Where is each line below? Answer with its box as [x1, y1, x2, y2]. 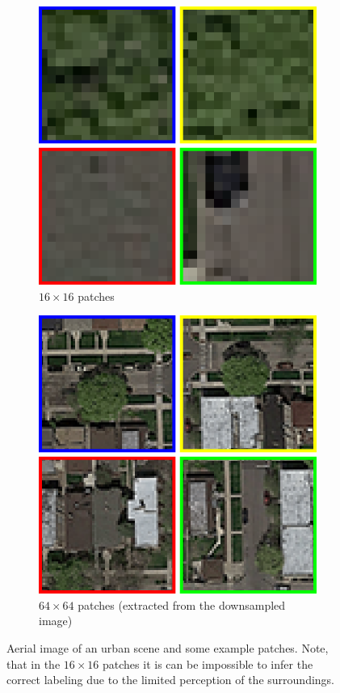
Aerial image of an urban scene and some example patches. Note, [6, 639, 329, 656]
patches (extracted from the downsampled [78, 596, 286, 613]
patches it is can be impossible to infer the [103, 655, 313, 672]
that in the [6, 655, 61, 672]
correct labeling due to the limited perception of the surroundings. [6, 671, 334, 688]
